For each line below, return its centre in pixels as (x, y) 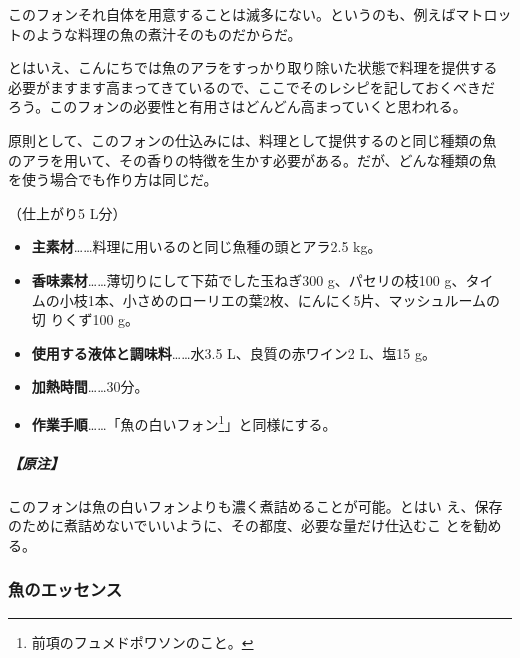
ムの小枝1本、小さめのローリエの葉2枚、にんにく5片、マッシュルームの (266, 299)
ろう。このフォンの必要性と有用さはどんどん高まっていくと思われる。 (237, 106)
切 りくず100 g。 (85, 319)
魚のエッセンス (65, 589)
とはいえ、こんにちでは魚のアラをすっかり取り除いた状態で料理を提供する (253, 67)
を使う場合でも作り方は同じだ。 (113, 179)
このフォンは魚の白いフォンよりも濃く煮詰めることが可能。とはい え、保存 (255, 505)
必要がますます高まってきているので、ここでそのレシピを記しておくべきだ (251, 86)
